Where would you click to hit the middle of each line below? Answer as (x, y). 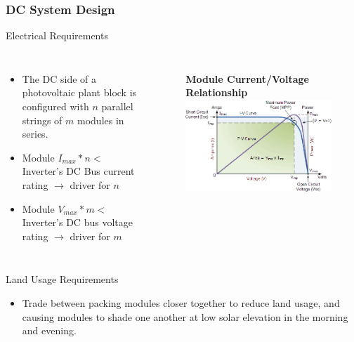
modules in (101, 120)
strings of (42, 120)
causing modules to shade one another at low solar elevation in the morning (185, 316)
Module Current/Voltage (247, 78)
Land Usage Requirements (62, 279)
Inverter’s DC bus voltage (77, 222)
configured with (55, 106)
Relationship (217, 92)
